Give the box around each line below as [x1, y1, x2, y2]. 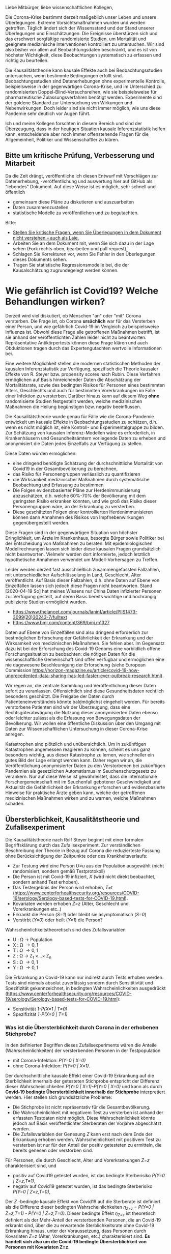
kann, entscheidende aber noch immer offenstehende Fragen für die [5, 131, 149, 137]
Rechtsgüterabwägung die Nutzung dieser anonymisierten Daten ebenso [5, 709, 158, 715]
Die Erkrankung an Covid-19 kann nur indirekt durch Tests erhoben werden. [5, 974, 164, 981]
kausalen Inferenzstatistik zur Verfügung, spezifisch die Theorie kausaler [5, 366, 159, 372]
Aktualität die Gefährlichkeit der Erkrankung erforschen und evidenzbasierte [5, 784, 165, 790]
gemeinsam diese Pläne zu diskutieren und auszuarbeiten [12, 198, 134, 205]
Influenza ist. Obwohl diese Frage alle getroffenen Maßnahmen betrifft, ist [5, 329, 160, 335]
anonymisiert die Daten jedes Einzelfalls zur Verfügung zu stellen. [5, 440, 143, 447]
